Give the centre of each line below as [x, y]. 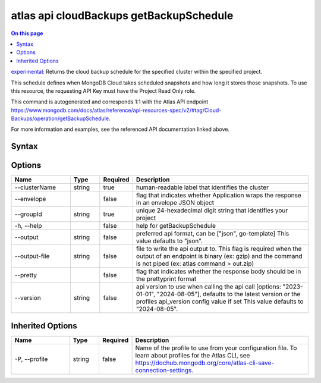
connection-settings [163, 370]
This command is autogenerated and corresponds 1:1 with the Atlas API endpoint [109, 102]
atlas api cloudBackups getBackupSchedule [122, 15]
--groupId [28, 214]
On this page [27, 33]
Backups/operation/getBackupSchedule [60, 118]
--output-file [32, 256]
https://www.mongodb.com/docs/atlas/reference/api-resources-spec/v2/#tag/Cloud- [116, 110]
